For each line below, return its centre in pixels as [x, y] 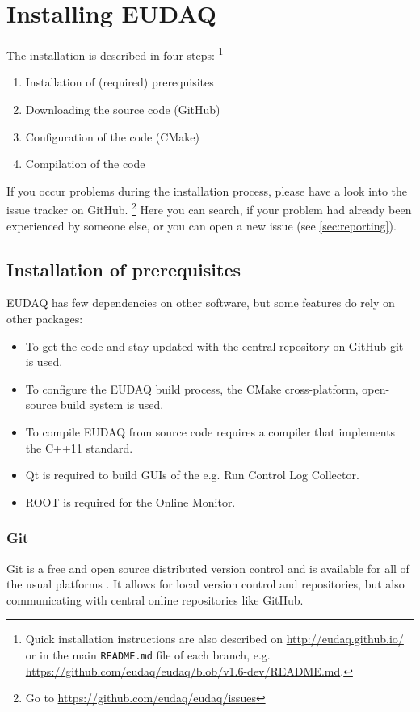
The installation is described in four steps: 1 [115, 54]
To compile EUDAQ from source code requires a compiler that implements [210, 431]
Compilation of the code [85, 164]
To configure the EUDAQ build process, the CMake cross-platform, [192, 388]
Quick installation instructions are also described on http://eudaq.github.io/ [214, 639]
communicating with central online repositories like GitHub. [155, 599]
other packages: [45, 318]
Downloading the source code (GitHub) [123, 109]
